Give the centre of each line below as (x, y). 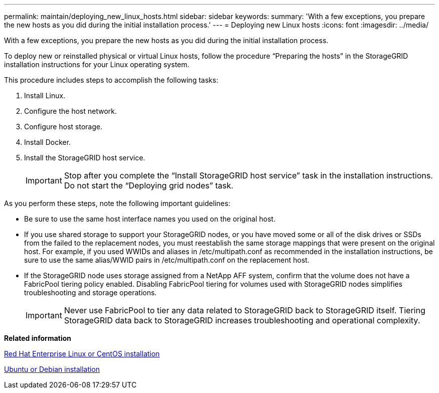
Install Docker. (48, 142)
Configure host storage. (63, 127)
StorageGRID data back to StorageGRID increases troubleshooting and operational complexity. (242, 320)
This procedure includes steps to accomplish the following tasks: (111, 80)
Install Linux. (45, 95)
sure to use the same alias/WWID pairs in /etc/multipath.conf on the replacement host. (167, 260)
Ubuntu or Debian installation (52, 369)
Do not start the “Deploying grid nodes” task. (149, 185)
